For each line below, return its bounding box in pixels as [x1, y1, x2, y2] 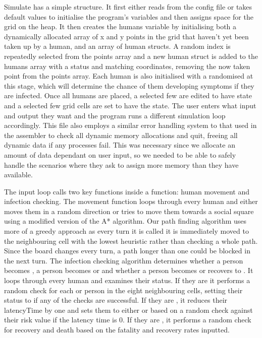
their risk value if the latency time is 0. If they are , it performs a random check [4, 314, 251, 325]
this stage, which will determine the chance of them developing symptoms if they [4, 80, 254, 91]
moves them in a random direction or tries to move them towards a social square [4, 206, 254, 216]
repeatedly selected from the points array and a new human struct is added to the [4, 50, 258, 61]
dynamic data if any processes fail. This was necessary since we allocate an [4, 140, 235, 150]
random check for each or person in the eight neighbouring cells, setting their [4, 285, 243, 295]
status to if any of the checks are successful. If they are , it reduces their [4, 295, 228, 305]
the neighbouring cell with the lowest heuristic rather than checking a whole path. [4, 235, 258, 246]
